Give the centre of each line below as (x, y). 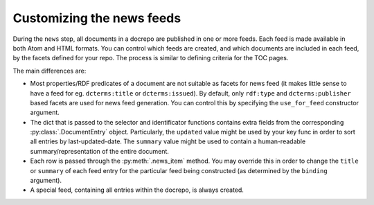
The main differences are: (50, 71)
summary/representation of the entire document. (100, 151)
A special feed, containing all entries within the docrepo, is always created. (137, 190)
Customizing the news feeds (97, 18)
